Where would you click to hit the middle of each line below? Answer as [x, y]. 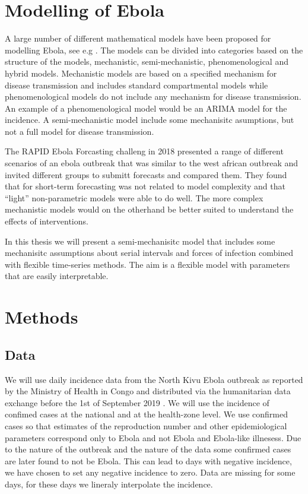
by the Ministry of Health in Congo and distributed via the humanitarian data [148, 391]
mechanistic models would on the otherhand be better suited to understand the [149, 209]
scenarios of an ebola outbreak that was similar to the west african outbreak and [152, 163]
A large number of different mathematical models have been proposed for [138, 38]
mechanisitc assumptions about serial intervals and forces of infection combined [149, 253]
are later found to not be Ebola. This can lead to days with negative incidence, [148, 460]
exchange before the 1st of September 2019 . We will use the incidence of [137, 402]
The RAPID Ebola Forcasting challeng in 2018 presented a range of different [144, 151]
